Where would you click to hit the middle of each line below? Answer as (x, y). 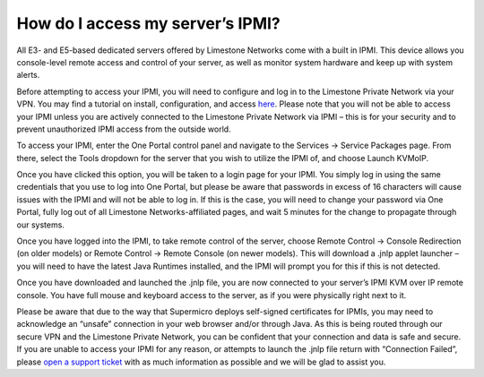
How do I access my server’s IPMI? (149, 23)
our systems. (40, 225)
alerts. (28, 75)
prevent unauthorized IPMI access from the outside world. (124, 129)
